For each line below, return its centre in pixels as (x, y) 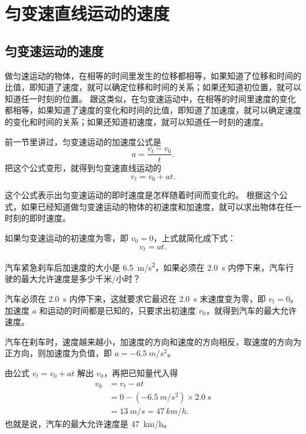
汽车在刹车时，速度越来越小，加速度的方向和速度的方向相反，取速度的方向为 (153, 341)
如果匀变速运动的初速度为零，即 (66, 238)
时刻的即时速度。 (38, 218)
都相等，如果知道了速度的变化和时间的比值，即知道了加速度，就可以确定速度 (153, 110)
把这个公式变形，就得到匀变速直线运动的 (83, 168)
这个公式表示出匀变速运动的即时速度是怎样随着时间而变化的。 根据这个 (142, 195)
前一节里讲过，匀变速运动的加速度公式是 (83, 141)
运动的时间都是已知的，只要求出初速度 (122, 310)
